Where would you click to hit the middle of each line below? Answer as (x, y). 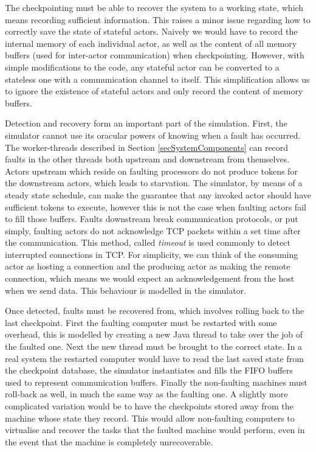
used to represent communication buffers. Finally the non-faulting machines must (156, 382)
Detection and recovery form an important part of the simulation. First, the (146, 123)
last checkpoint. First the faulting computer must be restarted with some (141, 322)
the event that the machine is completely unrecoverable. (109, 441)
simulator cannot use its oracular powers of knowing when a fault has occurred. (153, 135)
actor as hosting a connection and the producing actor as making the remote (148, 266)
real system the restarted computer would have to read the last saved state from (154, 358)
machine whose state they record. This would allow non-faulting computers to (150, 418)
